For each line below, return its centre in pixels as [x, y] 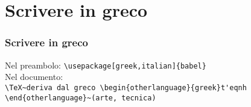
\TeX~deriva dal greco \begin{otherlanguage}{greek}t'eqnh [126, 87]
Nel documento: [34, 77]
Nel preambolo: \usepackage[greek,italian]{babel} [106, 65]
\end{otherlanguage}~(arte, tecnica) [81, 98]
